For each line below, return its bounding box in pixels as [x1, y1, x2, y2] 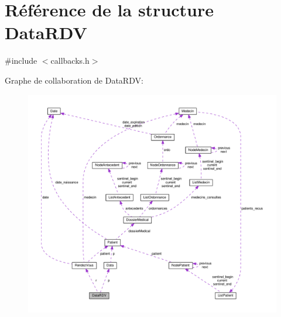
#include [5, 54, 37, 67]
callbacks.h [50, 54, 90, 67]
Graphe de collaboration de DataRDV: [5, 74, 143, 86]
